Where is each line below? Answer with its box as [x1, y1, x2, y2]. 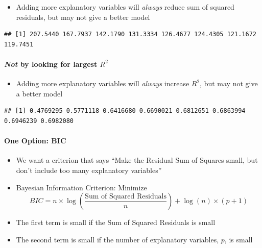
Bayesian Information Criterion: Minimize [16, 182, 147, 192]
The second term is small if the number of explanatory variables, [16, 234, 219, 244]
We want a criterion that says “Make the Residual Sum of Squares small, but [16, 155, 258, 165]
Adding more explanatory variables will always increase [16, 78, 189, 89]
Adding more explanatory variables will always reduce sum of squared [16, 2, 234, 12]
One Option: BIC [4, 135, 66, 146]
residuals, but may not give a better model [16, 11, 150, 22]
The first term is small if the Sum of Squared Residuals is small [16, 217, 216, 228]
